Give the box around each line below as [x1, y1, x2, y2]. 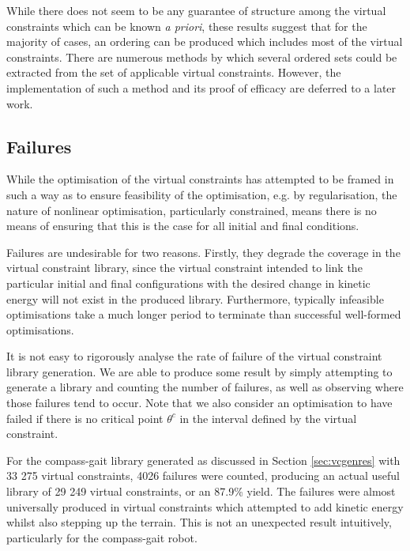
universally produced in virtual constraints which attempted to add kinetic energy [6, 498, 404, 515]
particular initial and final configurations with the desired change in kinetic [6, 274, 371, 291]
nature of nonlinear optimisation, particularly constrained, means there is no [6, 202, 377, 218]
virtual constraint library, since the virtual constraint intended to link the [6, 259, 363, 276]
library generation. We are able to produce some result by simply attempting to [6, 363, 393, 379]
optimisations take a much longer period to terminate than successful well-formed [6, 306, 401, 323]
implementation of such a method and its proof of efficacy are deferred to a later [6, 79, 397, 96]
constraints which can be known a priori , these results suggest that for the [6, 17, 367, 34]
